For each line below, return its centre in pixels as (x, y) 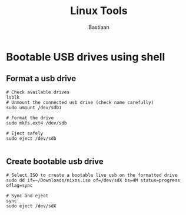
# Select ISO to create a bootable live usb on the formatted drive (92, 175)
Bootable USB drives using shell (86, 57)
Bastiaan (99, 27)
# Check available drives (38, 92)
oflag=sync (19, 185)
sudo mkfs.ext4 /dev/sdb (36, 123)
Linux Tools (99, 11)
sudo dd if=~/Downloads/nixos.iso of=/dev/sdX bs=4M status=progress (93, 180)
